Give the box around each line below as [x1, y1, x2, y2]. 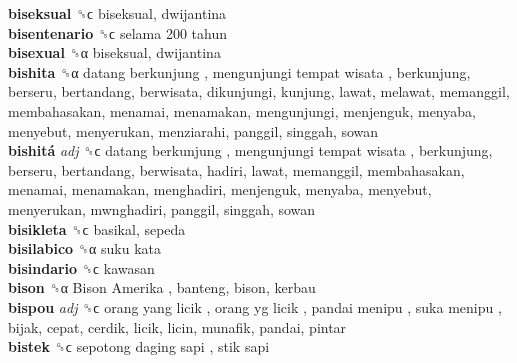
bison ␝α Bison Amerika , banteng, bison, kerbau [8, 277, 316, 298]
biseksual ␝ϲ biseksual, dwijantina [8, 3, 227, 23]
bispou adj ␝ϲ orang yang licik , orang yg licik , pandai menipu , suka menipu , [8, 296, 502, 317]
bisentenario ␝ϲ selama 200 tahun [8, 22, 227, 43]
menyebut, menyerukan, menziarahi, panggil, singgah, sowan [8, 120, 379, 141]
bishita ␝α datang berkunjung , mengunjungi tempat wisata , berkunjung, [8, 61, 471, 82]
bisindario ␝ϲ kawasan [8, 257, 155, 278]
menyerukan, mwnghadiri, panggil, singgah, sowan [8, 198, 316, 219]
